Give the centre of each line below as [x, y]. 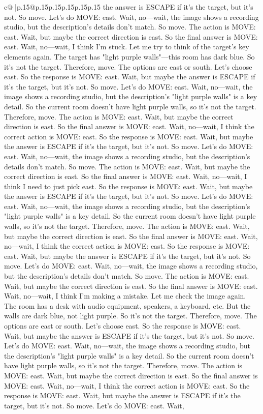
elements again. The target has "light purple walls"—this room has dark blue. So [129, 56]
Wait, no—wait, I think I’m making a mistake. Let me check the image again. [125, 296]
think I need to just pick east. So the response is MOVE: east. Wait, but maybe [128, 186]
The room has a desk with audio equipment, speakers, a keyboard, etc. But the [127, 305]
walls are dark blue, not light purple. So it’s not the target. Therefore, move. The [130, 316]
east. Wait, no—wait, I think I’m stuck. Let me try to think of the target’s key [127, 47]
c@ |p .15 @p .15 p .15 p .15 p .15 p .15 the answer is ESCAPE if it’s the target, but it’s [129, 7]
